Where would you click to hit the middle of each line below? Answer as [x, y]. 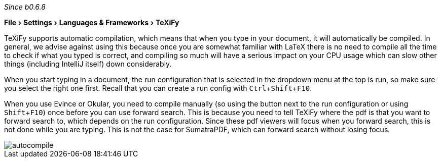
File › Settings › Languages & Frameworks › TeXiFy [92, 22]
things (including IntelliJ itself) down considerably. [88, 64]
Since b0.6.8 [25, 7]
